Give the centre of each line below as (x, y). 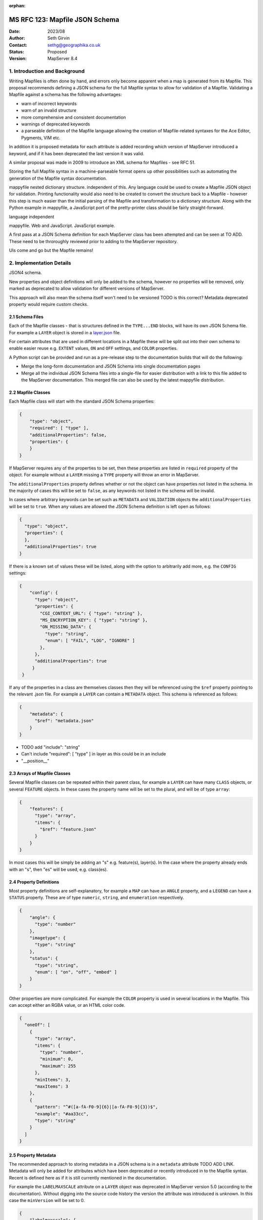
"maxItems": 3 (51, 1086)
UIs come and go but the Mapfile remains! (51, 250)
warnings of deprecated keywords (56, 124)
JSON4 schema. (26, 273)
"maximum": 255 (58, 1066)
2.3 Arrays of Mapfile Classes (40, 773)
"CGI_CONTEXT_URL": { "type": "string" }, (91, 613)
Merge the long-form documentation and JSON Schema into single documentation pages (111, 366)
